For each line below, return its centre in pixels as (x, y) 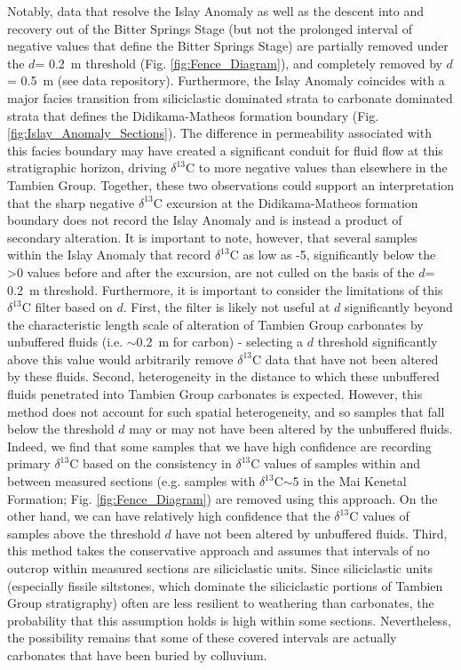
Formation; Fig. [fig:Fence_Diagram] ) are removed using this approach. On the (223, 498)
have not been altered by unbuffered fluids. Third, (311, 533)
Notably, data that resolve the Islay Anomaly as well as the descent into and (215, 11)
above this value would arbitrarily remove (120, 359)
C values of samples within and (336, 463)
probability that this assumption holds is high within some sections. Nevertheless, (229, 620)
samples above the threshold (84, 533)
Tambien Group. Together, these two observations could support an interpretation (231, 184)
